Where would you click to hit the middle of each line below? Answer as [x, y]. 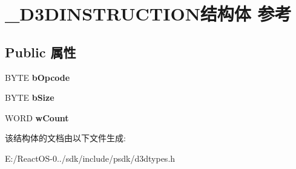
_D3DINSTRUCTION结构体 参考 [148, 14]
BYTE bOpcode [38, 77]
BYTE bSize [30, 97]
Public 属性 [41, 52]
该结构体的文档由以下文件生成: [65, 138]
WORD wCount [37, 117]
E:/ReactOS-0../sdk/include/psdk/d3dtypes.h [90, 158]
